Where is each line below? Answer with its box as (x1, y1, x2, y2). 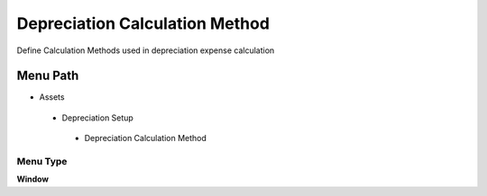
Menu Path (16, 68, 79, 84)
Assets (39, 92, 65, 102)
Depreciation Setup (61, 112, 134, 123)
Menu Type (16, 156, 68, 167)
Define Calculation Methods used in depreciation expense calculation (16, 45, 275, 56)
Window (16, 174, 50, 184)
